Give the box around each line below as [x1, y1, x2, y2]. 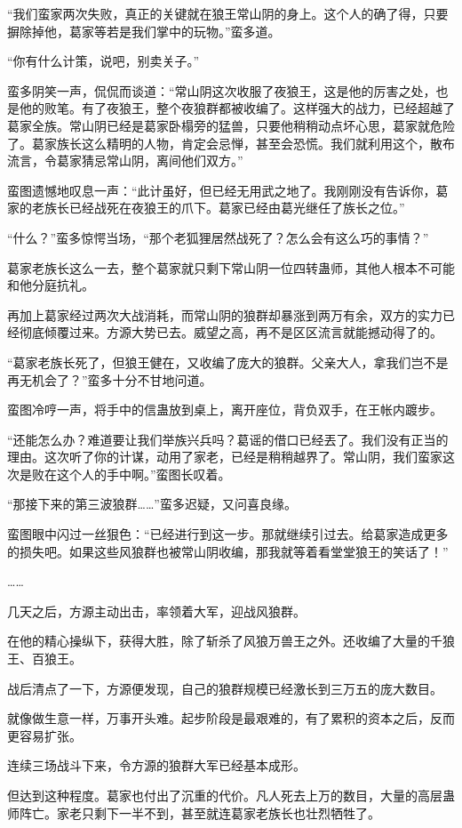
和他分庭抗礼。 [7, 276, 94, 294]
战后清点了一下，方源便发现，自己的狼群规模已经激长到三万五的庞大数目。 [7, 679, 442, 697]
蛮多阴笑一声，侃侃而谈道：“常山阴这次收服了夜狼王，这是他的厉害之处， [7, 81, 436, 100]
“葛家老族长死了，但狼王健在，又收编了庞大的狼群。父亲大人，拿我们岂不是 [7, 352, 449, 371]
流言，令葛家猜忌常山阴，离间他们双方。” [7, 151, 243, 170]
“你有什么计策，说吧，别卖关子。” [7, 52, 200, 70]
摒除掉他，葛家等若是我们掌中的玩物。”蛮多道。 [7, 21, 281, 40]
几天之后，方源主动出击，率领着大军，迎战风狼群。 [7, 601, 306, 620]
